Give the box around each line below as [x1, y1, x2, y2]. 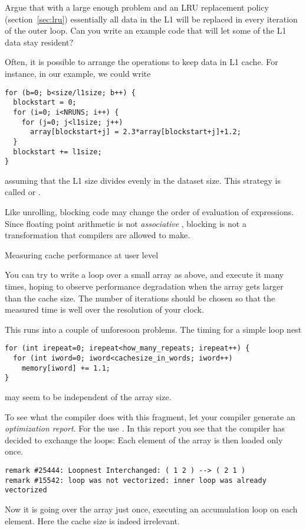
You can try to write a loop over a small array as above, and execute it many [5, 268, 284, 281]
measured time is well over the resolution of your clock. [5, 303, 204, 316]
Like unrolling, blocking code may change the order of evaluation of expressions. [5, 206, 294, 218]
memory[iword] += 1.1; [21, 364, 110, 372]
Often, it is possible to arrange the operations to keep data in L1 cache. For [5, 56, 278, 68]
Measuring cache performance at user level [5, 248, 159, 261]
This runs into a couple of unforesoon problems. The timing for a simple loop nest [5, 323, 302, 335]
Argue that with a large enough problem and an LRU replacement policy [5, 1, 269, 13]
